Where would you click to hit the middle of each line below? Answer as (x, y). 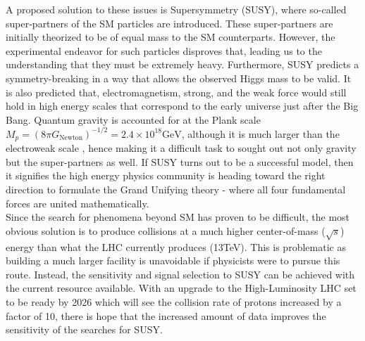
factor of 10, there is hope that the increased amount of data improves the (166, 315)
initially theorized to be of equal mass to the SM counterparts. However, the (171, 37)
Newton (71, 138)
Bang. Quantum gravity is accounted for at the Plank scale (133, 119)
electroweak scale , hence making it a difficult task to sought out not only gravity (181, 148)
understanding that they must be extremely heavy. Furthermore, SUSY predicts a (182, 64)
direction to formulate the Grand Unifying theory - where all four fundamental (176, 189)
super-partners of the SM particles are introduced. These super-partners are (169, 23)
